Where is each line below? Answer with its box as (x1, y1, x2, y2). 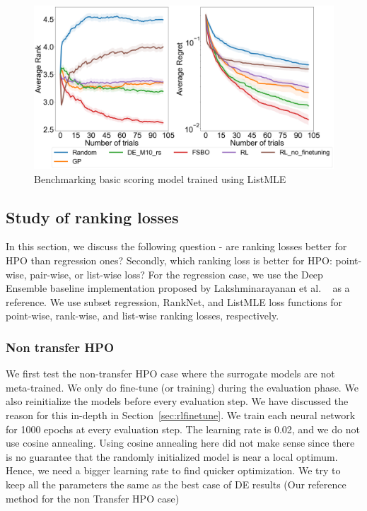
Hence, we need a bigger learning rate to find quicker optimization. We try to (6, 463, 341, 478)
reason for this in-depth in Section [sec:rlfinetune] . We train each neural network (6, 408, 356, 422)
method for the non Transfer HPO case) (6, 491, 180, 505)
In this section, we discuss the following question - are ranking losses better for (6, 239, 347, 254)
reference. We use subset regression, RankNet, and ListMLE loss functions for (6, 294, 343, 309)
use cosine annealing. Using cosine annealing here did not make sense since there (6, 435, 355, 450)
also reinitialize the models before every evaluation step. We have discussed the (6, 394, 349, 409)
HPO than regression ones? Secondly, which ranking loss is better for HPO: (6, 253, 332, 268)
